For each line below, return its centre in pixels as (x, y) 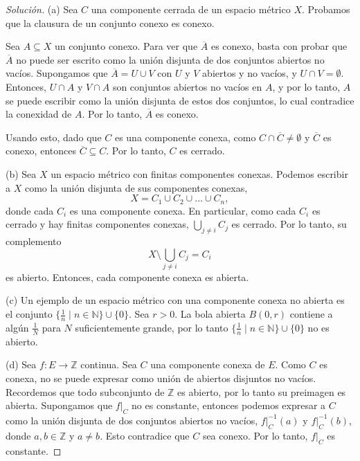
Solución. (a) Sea (42, 9)
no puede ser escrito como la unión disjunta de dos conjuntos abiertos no (170, 59)
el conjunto (29, 314)
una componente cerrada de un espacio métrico (191, 9)
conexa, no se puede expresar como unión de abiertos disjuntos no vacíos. (161, 378)
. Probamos (326, 9)
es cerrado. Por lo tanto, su (289, 224)
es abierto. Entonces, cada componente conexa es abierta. (127, 277)
